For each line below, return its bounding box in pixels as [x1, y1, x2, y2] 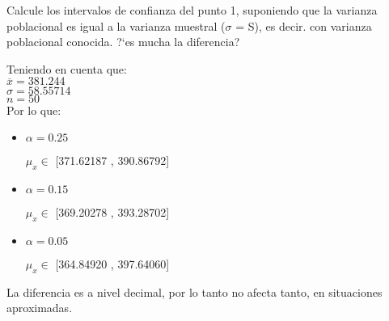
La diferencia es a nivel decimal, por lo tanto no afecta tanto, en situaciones [6, 283, 383, 300]
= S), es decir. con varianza [235, 17, 372, 34]
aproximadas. [6, 299, 73, 316]
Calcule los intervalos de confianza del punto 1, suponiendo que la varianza [6, 2, 378, 18]
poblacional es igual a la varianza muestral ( [6, 17, 226, 34]
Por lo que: [6, 101, 61, 118]
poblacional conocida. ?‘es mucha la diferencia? [6, 33, 240, 50]
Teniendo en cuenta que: [6, 60, 127, 77]
